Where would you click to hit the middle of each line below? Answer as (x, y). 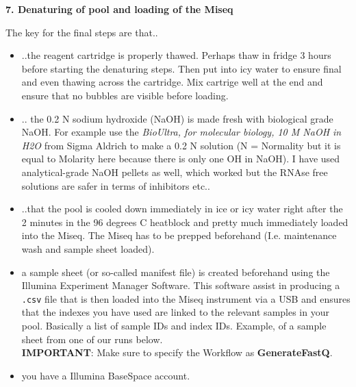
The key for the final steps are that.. (82, 32)
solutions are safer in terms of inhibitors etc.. (116, 185)
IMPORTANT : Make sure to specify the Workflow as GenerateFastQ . (177, 352)
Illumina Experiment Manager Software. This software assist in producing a (181, 285)
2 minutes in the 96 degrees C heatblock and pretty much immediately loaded (185, 222)
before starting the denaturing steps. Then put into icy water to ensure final (181, 68)
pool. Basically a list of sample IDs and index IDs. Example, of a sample (174, 325)
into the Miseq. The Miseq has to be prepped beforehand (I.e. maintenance (179, 235)
